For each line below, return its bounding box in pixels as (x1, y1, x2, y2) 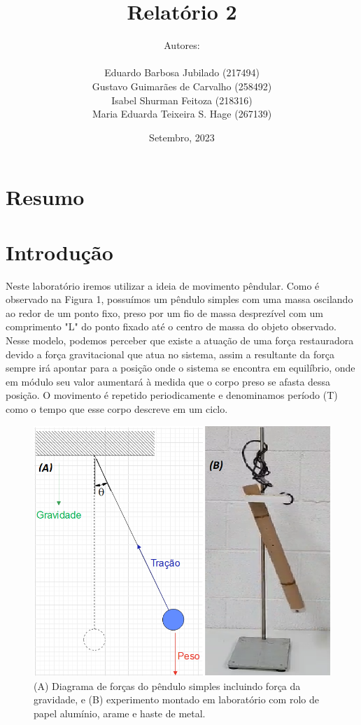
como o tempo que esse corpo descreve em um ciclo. (6, 401, 228, 416)
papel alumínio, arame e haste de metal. (34, 705, 206, 720)
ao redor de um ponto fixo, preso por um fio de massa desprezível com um (6, 305, 323, 320)
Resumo (6, 183, 85, 211)
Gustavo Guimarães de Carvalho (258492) (92, 78, 272, 93)
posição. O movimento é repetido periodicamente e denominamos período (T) (6, 388, 338, 402)
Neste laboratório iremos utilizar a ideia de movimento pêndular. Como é (6, 278, 320, 293)
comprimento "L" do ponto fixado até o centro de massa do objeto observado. (6, 319, 337, 334)
